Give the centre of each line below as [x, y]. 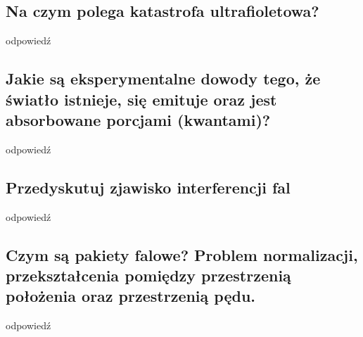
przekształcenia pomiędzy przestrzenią [148, 275]
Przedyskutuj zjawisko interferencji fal [148, 187]
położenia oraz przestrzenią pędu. [131, 296]
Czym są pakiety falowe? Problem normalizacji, [182, 254]
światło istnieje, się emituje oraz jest [141, 99]
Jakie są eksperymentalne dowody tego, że [163, 78]
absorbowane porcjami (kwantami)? [138, 119]
